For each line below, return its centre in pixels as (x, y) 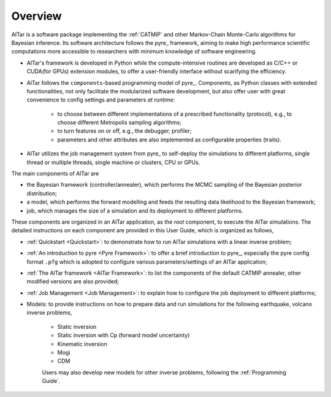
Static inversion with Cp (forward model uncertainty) (124, 336)
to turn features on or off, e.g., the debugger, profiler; (124, 131)
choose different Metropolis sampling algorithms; (120, 122)
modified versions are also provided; (73, 281)
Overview (36, 16)
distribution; (42, 193)
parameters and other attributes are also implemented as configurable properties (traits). (169, 140)
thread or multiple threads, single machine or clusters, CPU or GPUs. (113, 162)
